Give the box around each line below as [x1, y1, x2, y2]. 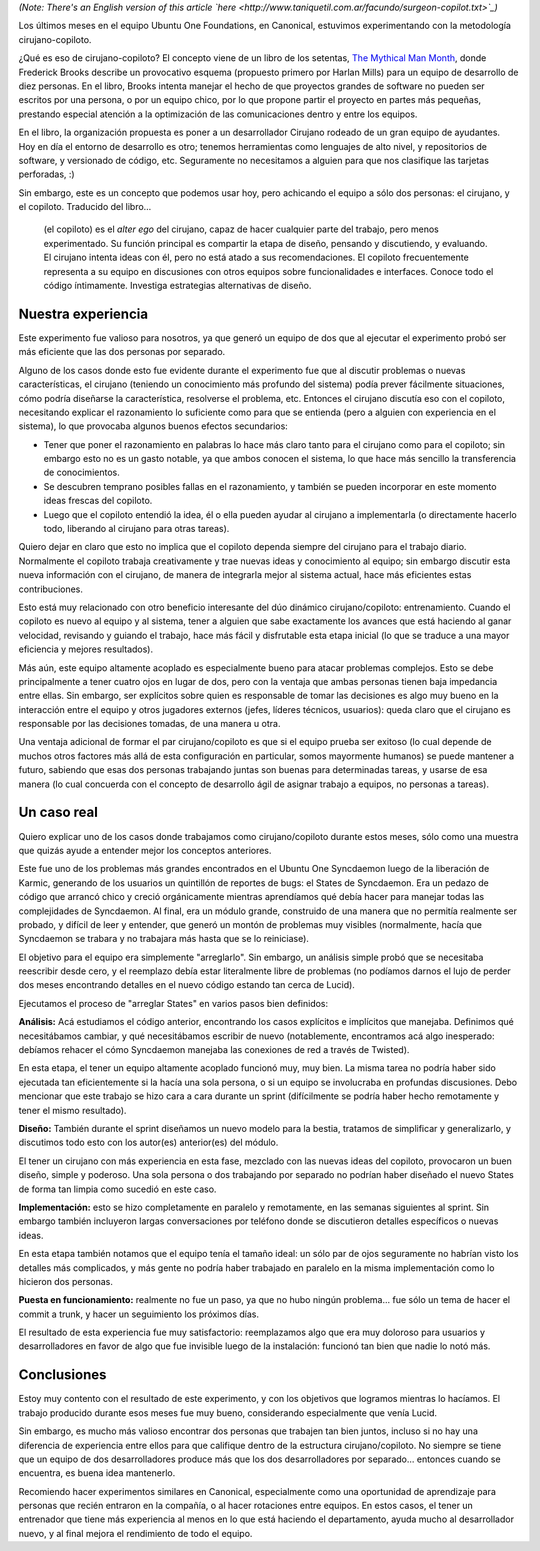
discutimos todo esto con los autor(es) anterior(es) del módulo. [18, 1136, 279, 1149]
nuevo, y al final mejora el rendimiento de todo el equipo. [18, 1527, 253, 1539]
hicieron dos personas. [18, 1275, 114, 1287]
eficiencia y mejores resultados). [18, 643, 154, 655]
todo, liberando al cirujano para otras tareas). [43, 523, 230, 535]
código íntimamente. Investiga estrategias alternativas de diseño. [43, 280, 312, 292]
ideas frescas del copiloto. [43, 495, 153, 507]
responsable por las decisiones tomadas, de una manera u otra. [18, 718, 281, 730]
